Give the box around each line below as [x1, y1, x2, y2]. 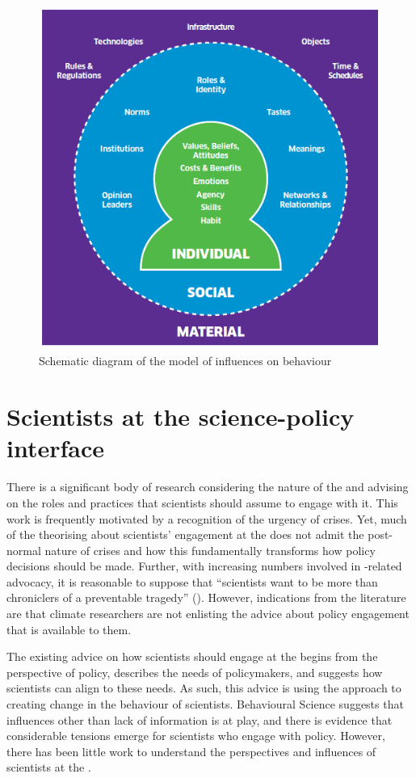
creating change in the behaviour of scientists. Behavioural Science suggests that [6, 696, 404, 713]
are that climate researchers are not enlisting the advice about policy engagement [6, 605, 410, 622]
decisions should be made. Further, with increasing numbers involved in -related [6, 557, 402, 574]
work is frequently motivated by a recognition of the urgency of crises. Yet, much [6, 510, 407, 527]
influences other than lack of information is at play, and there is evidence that [6, 711, 393, 728]
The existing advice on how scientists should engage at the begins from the [6, 648, 378, 665]
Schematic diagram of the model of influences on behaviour [39, 352, 332, 369]
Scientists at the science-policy [6, 400, 355, 433]
